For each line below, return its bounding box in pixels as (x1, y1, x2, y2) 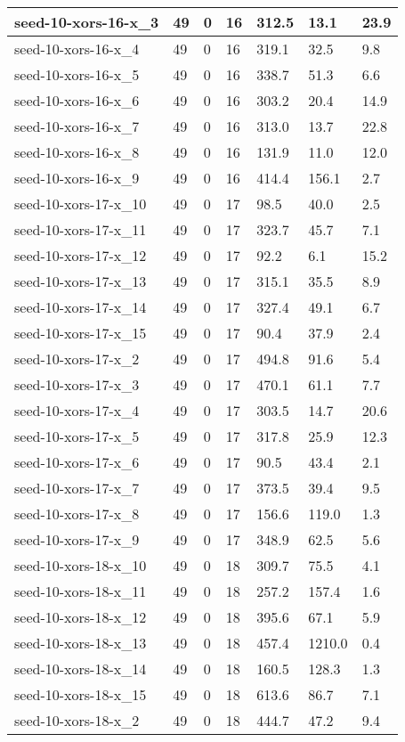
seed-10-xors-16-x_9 (14, 167, 140, 188)
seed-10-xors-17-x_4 (14, 400, 140, 420)
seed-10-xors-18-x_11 (14, 581, 147, 601)
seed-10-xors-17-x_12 (14, 245, 147, 265)
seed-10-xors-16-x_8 (14, 142, 140, 162)
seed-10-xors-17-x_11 (14, 219, 147, 240)
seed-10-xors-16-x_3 (14, 12, 159, 32)
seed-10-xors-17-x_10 (14, 193, 147, 214)
